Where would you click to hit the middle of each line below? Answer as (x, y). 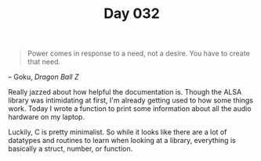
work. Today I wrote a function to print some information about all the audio (130, 109)
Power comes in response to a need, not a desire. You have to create (139, 54)
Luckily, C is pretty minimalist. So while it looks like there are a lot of (118, 132)
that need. (44, 62)
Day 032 (132, 14)
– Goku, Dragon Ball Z (43, 77)
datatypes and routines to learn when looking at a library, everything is (122, 141)
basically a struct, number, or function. (71, 148)
